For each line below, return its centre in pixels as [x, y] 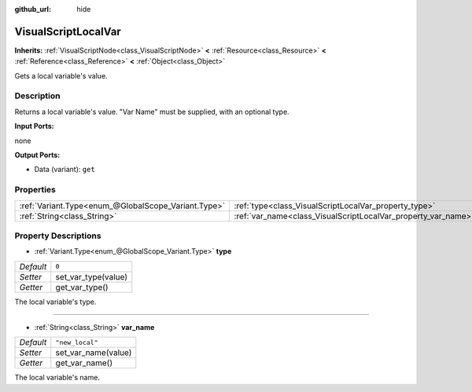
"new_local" [77, 342]
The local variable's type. [55, 302]
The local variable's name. [57, 378]
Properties [35, 190]
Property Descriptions [58, 236]
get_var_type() [82, 287]
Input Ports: [34, 126]
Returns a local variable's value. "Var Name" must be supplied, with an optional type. [152, 112]
